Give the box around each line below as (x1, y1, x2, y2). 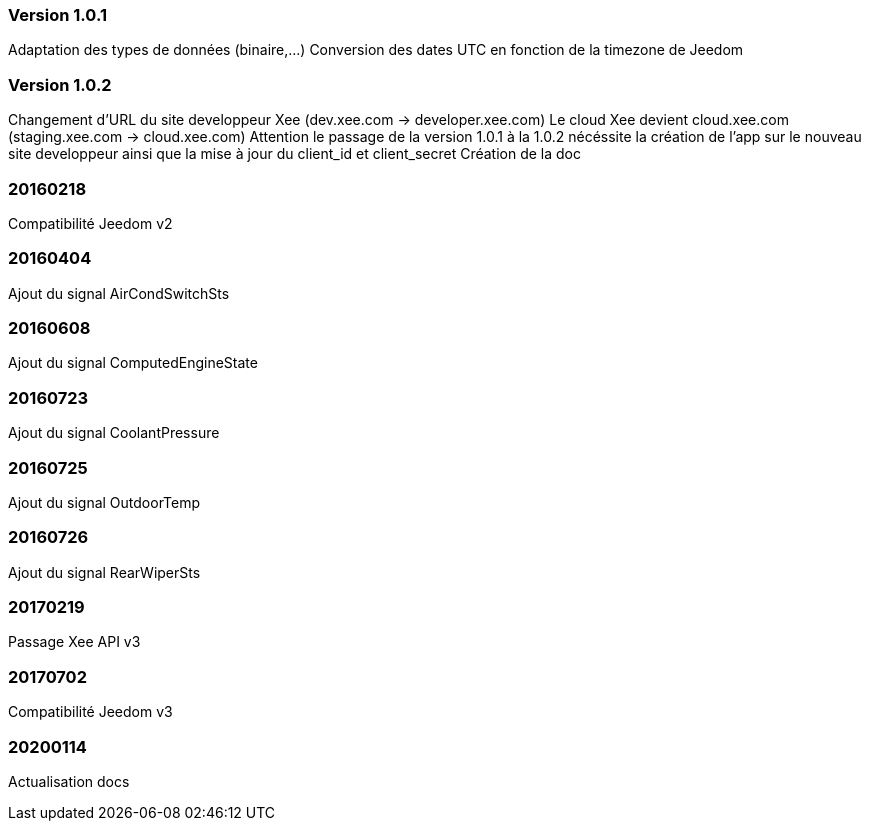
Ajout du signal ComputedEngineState (8, 354, 258, 372)
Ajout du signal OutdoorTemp (8, 493, 201, 511)
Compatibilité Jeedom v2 (8, 214, 173, 232)
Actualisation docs (8, 772, 130, 790)
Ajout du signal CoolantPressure (8, 424, 220, 442)
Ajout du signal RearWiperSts (8, 563, 201, 581)
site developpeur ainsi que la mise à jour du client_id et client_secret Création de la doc (8, 145, 582, 163)
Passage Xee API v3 (8, 633, 141, 651)
